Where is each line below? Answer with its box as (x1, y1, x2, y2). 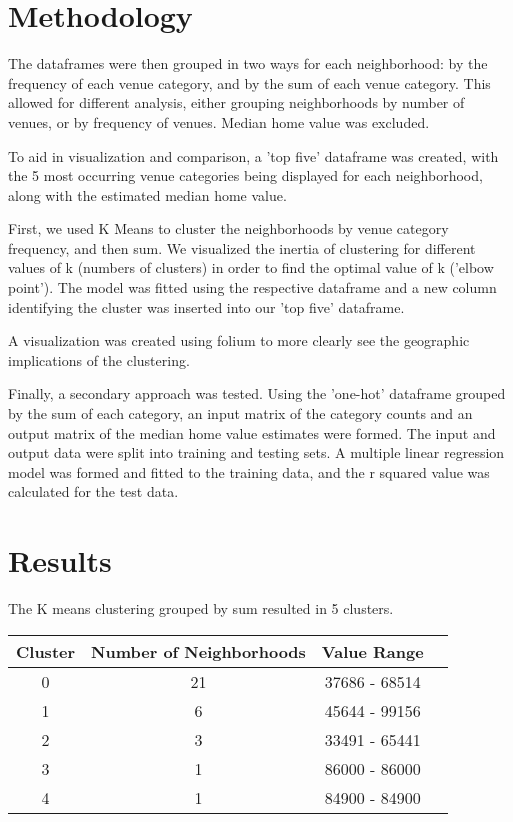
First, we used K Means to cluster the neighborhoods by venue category (8, 218, 449, 239)
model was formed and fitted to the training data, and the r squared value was (8, 461, 490, 482)
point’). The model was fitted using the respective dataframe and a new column (8, 277, 497, 298)
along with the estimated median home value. (8, 184, 287, 205)
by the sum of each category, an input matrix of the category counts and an (8, 403, 473, 424)
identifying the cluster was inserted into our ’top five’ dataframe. (8, 296, 405, 317)
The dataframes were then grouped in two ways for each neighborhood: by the (8, 53, 488, 74)
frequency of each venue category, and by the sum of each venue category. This (8, 72, 491, 93)
